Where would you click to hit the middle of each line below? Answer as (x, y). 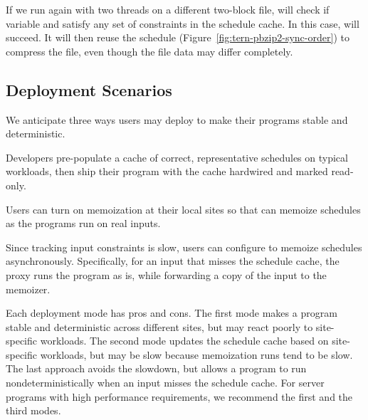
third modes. (33, 410)
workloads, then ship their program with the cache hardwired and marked (167, 171)
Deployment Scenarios (89, 89)
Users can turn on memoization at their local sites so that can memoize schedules (183, 209)
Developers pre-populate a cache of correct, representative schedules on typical (177, 157)
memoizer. (28, 289)
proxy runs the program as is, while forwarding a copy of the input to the (166, 274)
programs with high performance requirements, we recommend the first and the (179, 396)
